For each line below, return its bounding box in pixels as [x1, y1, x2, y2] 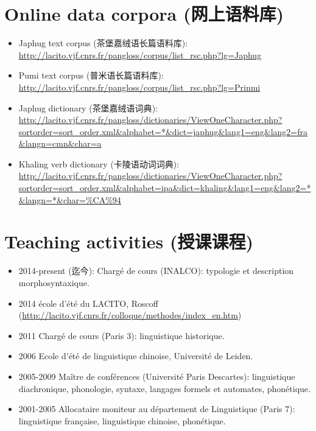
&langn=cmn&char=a [18, 137, 102, 150]
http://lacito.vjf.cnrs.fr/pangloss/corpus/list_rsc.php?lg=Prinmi [18, 80, 261, 93]
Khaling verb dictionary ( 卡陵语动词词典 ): [18, 157, 180, 170]
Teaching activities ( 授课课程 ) [4, 229, 254, 254]
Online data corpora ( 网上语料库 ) [4, 1, 284, 26]
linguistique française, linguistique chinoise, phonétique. [18, 414, 226, 427]
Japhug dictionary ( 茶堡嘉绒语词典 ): [18, 101, 158, 114]
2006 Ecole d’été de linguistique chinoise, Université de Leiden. [18, 349, 253, 362]
